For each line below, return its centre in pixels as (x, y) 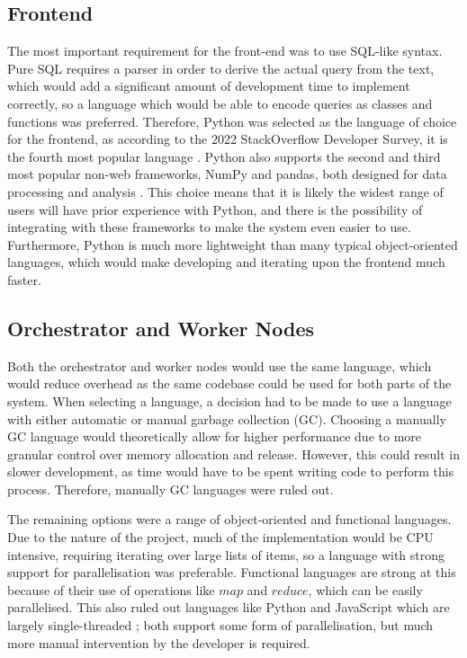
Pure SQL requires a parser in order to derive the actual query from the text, (221, 68)
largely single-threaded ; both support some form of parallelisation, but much (220, 625)
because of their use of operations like (111, 589)
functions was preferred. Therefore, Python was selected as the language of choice (232, 121)
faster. (24, 279)
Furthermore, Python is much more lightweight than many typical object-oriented (233, 244)
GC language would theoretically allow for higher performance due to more (215, 436)
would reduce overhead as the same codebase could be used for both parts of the (229, 383)
